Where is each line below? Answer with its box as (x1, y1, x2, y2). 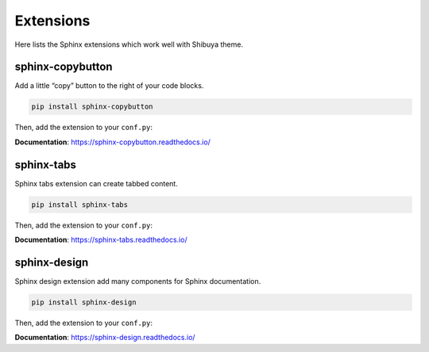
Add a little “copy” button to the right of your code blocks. (14, 81, 204, 90)
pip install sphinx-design (31, 297, 137, 307)
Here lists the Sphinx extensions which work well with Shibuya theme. (14, 40, 244, 49)
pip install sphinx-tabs (31, 200, 129, 209)
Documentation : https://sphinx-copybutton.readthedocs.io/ (14, 137, 211, 147)
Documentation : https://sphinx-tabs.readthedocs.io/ (14, 235, 187, 245)
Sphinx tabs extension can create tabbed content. (14, 178, 178, 188)
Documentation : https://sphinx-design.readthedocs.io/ (14, 333, 195, 342)
